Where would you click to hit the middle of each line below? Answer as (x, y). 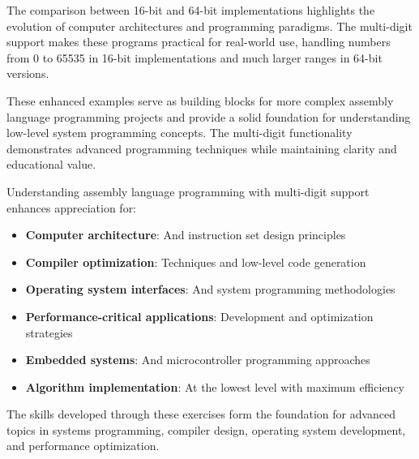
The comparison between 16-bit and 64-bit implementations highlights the (191, 10)
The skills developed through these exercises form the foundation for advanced (201, 414)
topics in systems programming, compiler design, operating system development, (206, 429)
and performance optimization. (83, 446)
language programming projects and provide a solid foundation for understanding (209, 116)
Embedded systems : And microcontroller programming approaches (198, 360)
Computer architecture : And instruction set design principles (186, 235)
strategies (49, 332)
